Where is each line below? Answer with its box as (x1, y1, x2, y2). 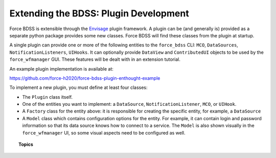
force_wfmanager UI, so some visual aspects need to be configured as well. (22, 129, 186, 136)
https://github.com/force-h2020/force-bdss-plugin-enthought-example (9, 75, 160, 81)
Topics (18, 141, 33, 148)
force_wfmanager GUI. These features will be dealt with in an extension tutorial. (9, 56, 181, 62)
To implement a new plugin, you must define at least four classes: (9, 84, 148, 91)
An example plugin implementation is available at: (9, 65, 113, 72)
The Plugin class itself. (22, 94, 73, 100)
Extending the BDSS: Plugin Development (9, 8, 189, 19)
